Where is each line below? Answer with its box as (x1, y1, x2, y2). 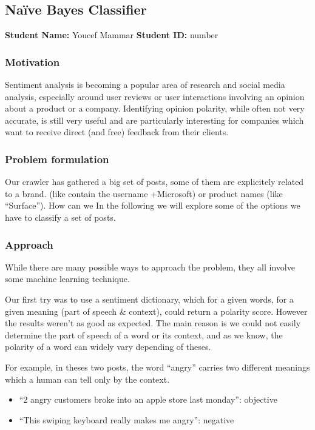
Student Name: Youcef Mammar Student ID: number (5, 29, 218, 41)
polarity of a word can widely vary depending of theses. (5, 340, 211, 353)
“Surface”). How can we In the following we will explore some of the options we (5, 199, 300, 212)
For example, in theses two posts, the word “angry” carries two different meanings (5, 360, 310, 373)
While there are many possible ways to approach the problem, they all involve (5, 260, 295, 273)
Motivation (5, 54, 60, 69)
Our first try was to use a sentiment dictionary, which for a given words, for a (5, 292, 294, 305)
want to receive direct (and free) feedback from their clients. (5, 126, 229, 138)
